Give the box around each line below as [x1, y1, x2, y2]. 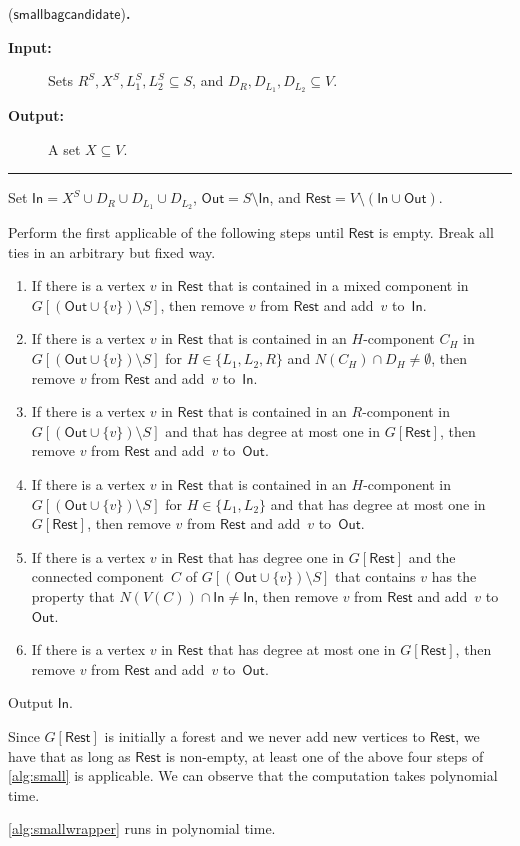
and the [408, 546, 456, 567]
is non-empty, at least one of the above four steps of [165, 745, 484, 766]
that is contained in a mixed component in [207, 275, 469, 296]
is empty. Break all [378, 222, 494, 243]
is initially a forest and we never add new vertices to [104, 725, 425, 746]
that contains [335, 566, 416, 587]
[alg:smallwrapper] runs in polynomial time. [8, 818, 276, 839]
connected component [31, 566, 165, 587]
